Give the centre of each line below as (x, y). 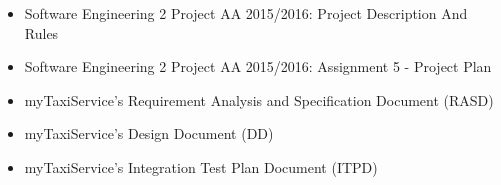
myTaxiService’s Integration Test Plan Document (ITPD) (201, 166)
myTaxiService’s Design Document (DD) (149, 133)
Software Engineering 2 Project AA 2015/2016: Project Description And (246, 13)
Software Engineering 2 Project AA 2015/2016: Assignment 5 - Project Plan (258, 66)
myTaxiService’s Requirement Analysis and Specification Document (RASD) (259, 99)
